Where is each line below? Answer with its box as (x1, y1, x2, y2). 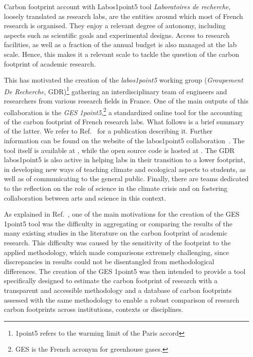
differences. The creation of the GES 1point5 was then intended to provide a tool (4, 266, 246, 276)
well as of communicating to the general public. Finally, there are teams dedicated (4, 173, 249, 184)
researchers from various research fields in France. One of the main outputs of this (4, 96, 249, 105)
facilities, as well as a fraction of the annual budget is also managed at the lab (4, 39, 237, 50)
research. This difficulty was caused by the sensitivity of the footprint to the (4, 237, 231, 247)
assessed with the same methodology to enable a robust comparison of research (4, 294, 239, 305)
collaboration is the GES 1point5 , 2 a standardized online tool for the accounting (4, 105, 243, 117)
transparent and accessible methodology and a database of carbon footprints (4, 285, 232, 295)
